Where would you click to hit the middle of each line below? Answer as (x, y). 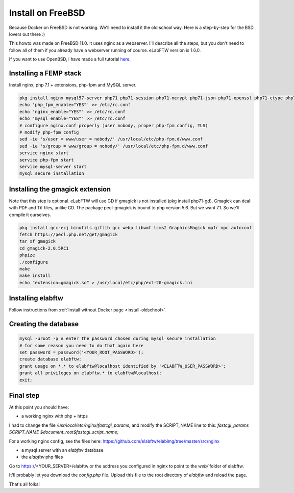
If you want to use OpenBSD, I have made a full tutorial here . (70, 59)
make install (35, 276)
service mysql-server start (53, 166)
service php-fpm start (47, 160)
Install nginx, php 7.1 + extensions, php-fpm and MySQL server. (73, 85)
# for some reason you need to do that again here (82, 345)
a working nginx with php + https (55, 416)
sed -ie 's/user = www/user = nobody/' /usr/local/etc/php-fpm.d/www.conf (111, 139)
